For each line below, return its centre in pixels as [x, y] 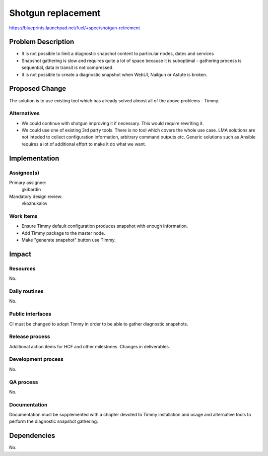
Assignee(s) [24, 173]
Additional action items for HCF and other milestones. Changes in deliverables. [90, 346]
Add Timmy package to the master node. [63, 233]
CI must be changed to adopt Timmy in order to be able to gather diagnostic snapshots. [99, 324]
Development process [36, 359]
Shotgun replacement [55, 13]
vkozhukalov [34, 203]
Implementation [34, 158]
